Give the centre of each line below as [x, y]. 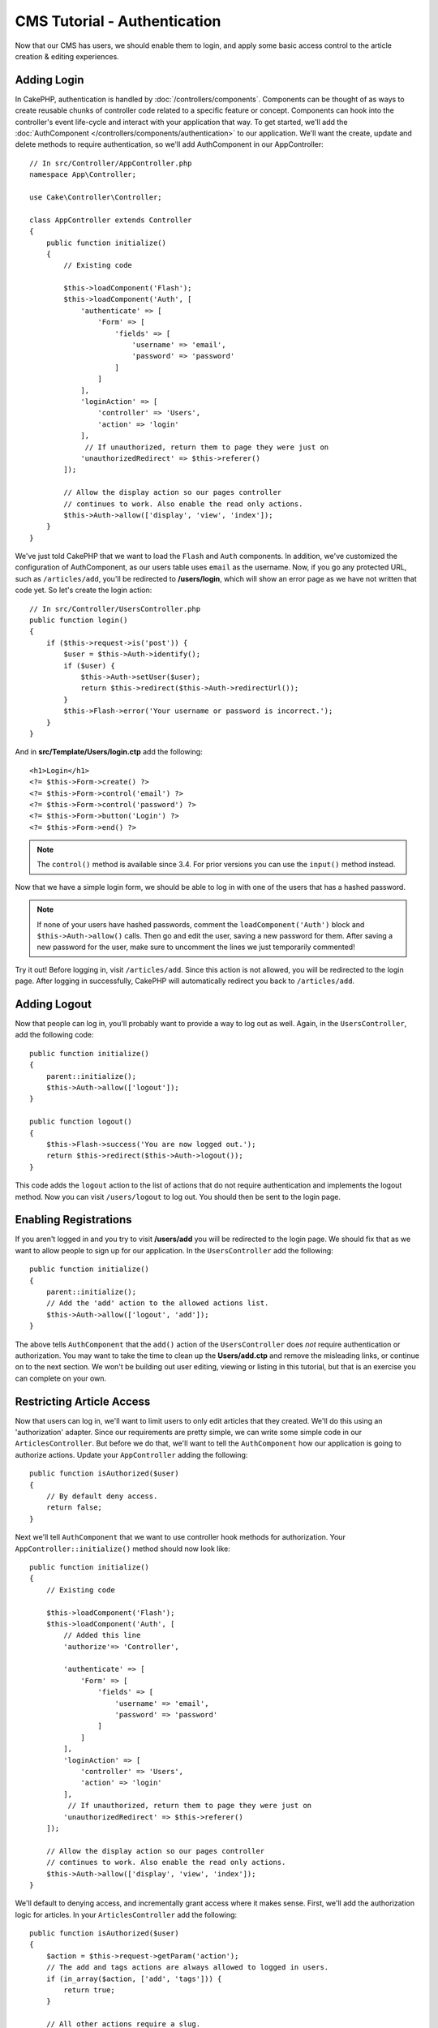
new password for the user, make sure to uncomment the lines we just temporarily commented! [196, 947]
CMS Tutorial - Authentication [118, 21]
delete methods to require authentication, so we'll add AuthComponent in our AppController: [169, 144]
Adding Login [49, 80]
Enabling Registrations [73, 1220]
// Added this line [102, 1635]
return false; [74, 1508]
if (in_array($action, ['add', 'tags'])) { [134, 1979]
